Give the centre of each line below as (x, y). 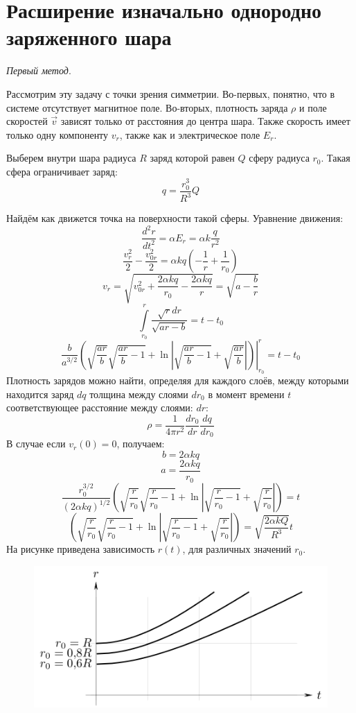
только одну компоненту (57, 134)
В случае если (36, 444)
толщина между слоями (139, 394)
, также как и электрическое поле (190, 134)
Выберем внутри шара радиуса (71, 158)
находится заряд (40, 394)
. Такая (336, 158)
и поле (313, 107)
